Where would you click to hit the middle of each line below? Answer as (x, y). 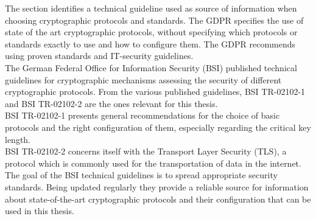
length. (18, 139)
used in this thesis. (40, 211)
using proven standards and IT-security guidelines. (99, 56)
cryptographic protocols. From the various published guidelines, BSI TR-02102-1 (155, 92)
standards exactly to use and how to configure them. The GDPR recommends (150, 43)
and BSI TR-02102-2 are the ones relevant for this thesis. (111, 103)
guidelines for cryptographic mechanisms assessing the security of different (143, 79)
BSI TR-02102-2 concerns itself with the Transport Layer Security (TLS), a (146, 151)
